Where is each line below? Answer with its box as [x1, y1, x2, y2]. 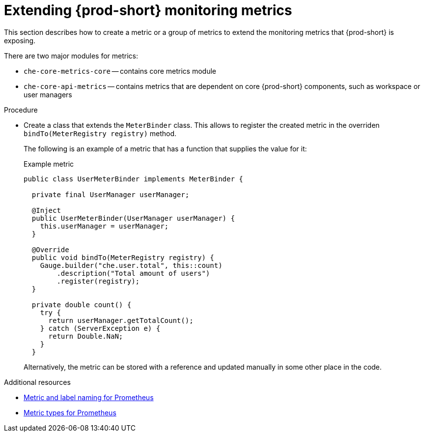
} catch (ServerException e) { [40, 324, 161, 332]
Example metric [24, 159, 74, 168]
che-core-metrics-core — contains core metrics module [24, 66, 216, 75]
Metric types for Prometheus [24, 408, 116, 417]
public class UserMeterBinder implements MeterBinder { [24, 174, 243, 183]
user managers [24, 90, 72, 99]
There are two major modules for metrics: [4, 51, 139, 60]
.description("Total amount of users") [57, 269, 210, 277]
